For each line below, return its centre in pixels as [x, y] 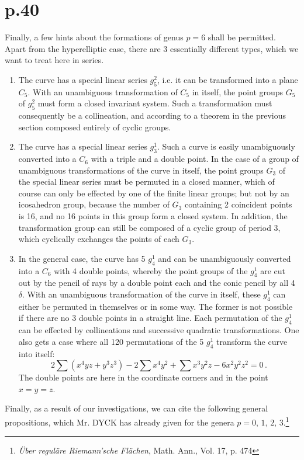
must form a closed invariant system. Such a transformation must [155, 103]
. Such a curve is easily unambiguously [226, 146]
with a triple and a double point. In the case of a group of [195, 159]
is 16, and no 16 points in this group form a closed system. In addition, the [153, 216]
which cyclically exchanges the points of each [99, 239]
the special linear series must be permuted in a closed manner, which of [146, 181]
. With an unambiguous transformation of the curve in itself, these [141, 294]
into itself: [37, 353]
